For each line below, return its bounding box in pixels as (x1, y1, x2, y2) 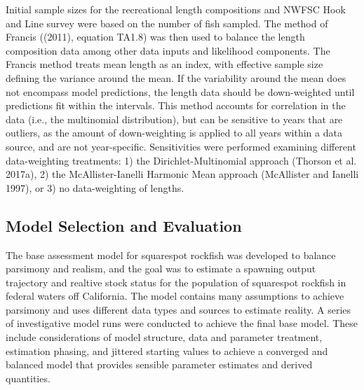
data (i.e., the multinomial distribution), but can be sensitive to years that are (6, 111, 343, 126)
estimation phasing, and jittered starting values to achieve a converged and (6, 343, 328, 358)
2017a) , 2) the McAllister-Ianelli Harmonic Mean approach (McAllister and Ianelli (6, 167, 359, 181)
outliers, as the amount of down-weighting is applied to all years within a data (6, 125, 342, 140)
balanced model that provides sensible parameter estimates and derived (6, 357, 313, 372)
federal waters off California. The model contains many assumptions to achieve (6, 288, 344, 303)
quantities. (6, 370, 50, 385)
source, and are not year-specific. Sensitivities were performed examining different (6, 139, 356, 153)
